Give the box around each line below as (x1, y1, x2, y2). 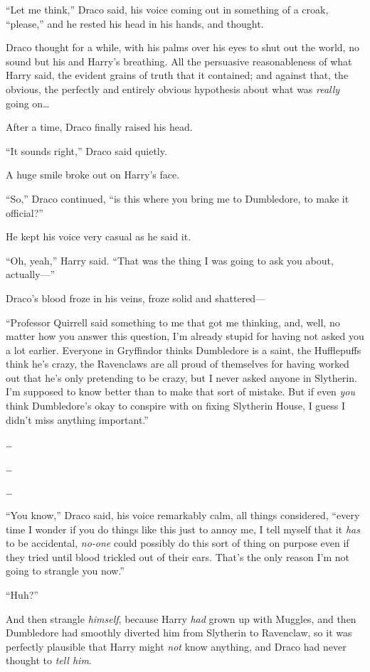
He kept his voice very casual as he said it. (6, 229, 191, 244)
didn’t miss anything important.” (6, 412, 149, 427)
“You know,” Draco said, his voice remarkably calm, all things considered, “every (6, 508, 360, 523)
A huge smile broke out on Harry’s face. (6, 167, 180, 182)
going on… (6, 95, 50, 110)
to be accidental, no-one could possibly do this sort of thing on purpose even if (6, 535, 349, 550)
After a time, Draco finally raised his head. (6, 119, 193, 134)
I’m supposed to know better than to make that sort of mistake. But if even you (6, 384, 356, 399)
